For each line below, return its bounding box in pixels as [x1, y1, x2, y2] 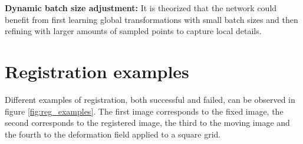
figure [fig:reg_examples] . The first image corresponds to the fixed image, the [5, 105, 284, 117]
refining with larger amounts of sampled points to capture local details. [5, 25, 262, 37]
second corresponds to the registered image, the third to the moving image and [5, 116, 290, 129]
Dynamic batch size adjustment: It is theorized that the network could [5, 2, 277, 14]
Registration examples [5, 59, 189, 83]
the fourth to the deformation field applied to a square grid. [5, 128, 221, 140]
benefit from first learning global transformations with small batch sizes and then [5, 13, 298, 25]
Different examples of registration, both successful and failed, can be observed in [5, 93, 295, 105]
